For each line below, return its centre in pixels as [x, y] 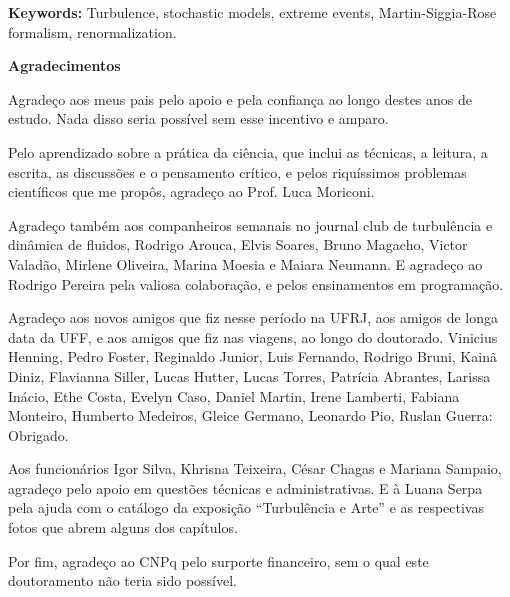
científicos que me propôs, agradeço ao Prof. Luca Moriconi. [191, 191]
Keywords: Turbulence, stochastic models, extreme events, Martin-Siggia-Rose [252, 12]
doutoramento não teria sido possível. [122, 580]
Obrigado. [38, 434]
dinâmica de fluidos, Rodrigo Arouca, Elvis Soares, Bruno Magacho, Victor [238, 244]
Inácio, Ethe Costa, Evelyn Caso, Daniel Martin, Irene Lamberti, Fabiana [234, 395]
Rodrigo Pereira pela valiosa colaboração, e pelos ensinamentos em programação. [256, 283]
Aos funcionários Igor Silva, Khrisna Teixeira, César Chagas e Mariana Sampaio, [255, 468]
